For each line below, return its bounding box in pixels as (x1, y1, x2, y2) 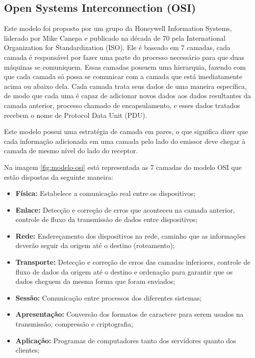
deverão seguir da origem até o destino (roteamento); (15, 240, 175, 250)
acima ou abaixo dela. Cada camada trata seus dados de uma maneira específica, (4, 81, 247, 91)
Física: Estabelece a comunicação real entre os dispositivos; (15, 188, 196, 198)
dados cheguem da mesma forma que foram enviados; (15, 276, 176, 286)
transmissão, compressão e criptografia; (15, 319, 133, 329)
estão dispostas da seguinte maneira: (4, 171, 113, 182)
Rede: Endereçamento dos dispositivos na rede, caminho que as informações (15, 230, 246, 241)
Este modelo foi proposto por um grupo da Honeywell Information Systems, (4, 23, 232, 33)
